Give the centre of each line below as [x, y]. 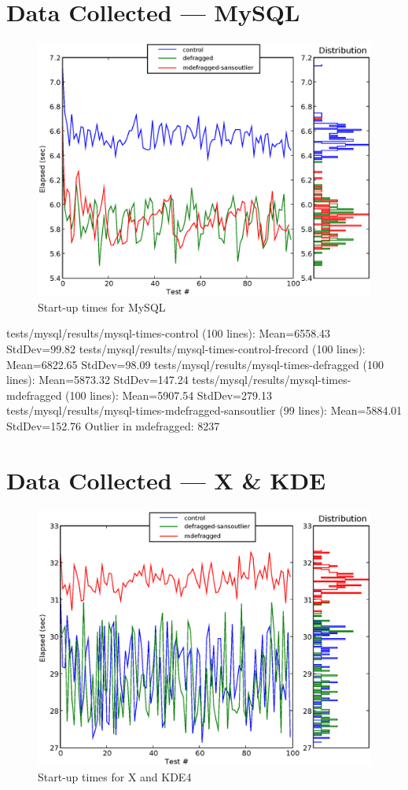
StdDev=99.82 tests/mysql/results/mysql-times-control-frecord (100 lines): [186, 349]
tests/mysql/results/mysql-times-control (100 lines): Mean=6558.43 [169, 333]
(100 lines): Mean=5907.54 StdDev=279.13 [169, 395]
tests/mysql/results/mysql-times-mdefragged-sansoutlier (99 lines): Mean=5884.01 [204, 410]
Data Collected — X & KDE [166, 480]
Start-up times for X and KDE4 [115, 776]
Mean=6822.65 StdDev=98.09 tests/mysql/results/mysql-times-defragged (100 [195, 364]
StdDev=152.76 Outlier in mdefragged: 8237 [113, 426]
